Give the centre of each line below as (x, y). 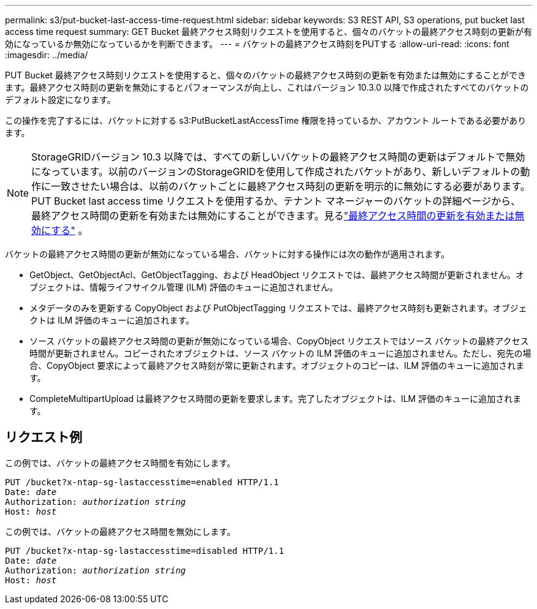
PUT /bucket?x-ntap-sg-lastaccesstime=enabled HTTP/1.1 (142, 482)
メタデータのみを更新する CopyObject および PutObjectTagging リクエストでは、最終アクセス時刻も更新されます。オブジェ (278, 308)
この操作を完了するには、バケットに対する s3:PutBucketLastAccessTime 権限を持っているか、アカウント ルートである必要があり (266, 120)
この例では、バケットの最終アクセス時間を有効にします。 (120, 463)
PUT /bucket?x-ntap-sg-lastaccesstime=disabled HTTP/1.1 (145, 550)
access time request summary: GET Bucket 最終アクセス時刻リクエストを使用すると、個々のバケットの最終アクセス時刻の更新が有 (268, 32)
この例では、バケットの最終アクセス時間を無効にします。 (120, 531)
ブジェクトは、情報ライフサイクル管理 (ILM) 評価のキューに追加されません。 (184, 287)
